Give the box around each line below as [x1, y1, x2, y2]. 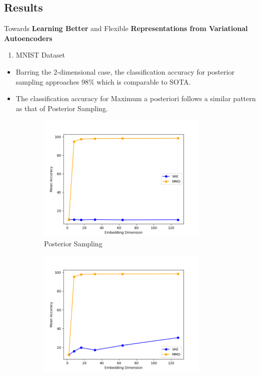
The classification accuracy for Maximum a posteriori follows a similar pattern [15, 93, 256, 104]
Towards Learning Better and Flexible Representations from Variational [4, 23, 248, 34]
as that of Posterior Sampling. [15, 103, 108, 113]
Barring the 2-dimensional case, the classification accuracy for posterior [15, 66, 234, 77]
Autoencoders [4, 33, 52, 43]
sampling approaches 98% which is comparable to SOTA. [15, 76, 191, 87]
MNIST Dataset [15, 50, 65, 60]
